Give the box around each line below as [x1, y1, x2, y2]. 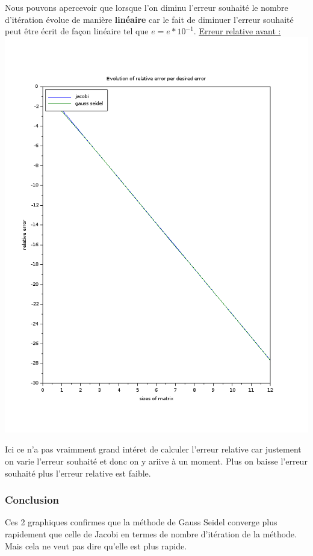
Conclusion [5, 492, 59, 507]
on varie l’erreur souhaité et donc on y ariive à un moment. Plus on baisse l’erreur [5, 454, 308, 467]
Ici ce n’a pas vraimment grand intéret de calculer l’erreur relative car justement [5, 443, 302, 456]
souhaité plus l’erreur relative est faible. [5, 466, 151, 479]
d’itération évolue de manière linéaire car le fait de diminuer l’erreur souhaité [5, 13, 294, 25]
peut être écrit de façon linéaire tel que [5, 25, 149, 37]
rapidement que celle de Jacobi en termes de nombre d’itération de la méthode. [5, 527, 297, 540]
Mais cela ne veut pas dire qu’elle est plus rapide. [5, 539, 187, 552]
